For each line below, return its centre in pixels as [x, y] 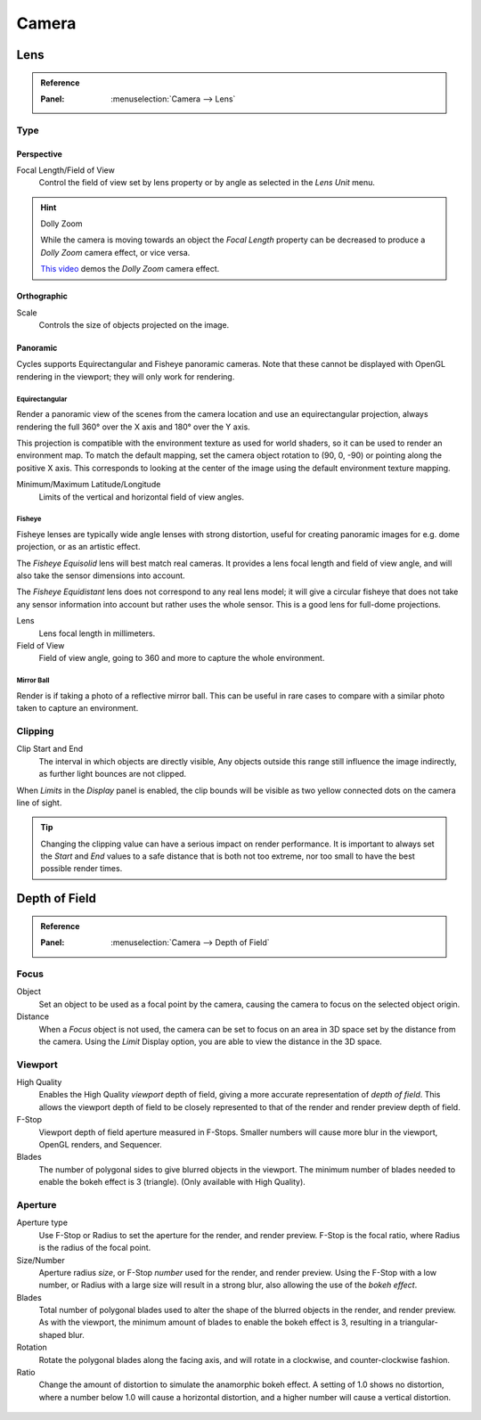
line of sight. [39, 803]
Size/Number [41, 1260]
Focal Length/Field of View [65, 170]
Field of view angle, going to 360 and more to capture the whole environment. [182, 658]
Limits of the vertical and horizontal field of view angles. [142, 497]
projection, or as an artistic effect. [78, 547]
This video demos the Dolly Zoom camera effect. [130, 269]
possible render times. [82, 869]
